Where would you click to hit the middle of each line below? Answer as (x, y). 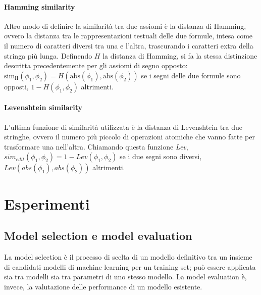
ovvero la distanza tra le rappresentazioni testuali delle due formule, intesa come (128, 36)
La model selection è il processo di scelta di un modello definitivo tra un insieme (128, 256)
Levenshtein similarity (43, 107)
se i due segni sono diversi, (161, 156)
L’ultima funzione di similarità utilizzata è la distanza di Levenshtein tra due (123, 127)
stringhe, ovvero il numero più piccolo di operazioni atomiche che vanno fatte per (129, 137)
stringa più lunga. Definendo (48, 55)
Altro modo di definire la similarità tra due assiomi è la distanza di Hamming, (125, 26)
